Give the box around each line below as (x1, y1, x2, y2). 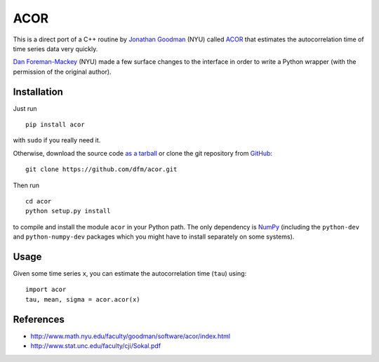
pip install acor (25, 121, 85, 129)
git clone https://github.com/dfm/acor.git (25, 166, 178, 173)
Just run (13, 104, 37, 112)
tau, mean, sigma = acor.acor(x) (25, 295, 140, 303)
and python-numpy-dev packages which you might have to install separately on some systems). (13, 232, 295, 241)
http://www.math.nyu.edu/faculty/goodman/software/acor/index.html (30, 332, 231, 340)
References (13, 313, 65, 326)
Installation (13, 86, 63, 98)
